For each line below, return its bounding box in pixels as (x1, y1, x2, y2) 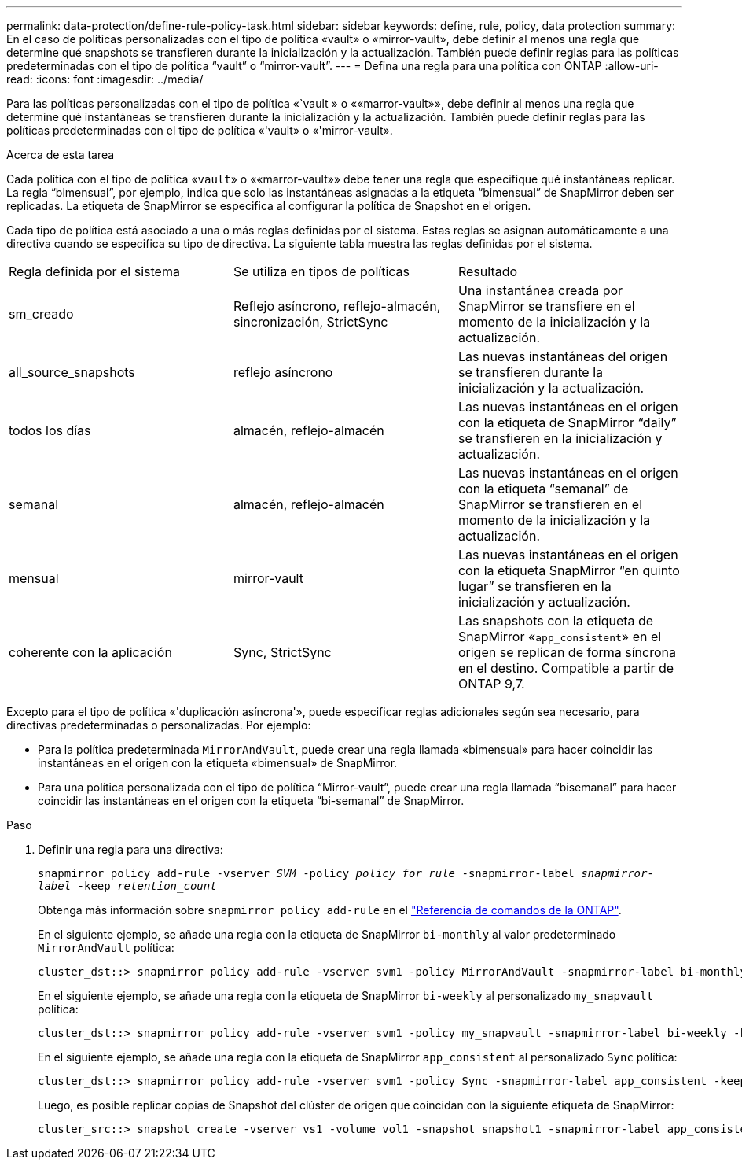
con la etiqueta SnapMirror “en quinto (457, 563, 680, 578)
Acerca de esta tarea (6, 148, 115, 161)
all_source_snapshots (9, 364, 135, 380)
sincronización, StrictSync (233, 314, 388, 330)
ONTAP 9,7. (457, 676, 525, 692)
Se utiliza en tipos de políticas (233, 264, 410, 279)
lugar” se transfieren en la (457, 578, 612, 594)
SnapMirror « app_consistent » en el (457, 629, 662, 644)
